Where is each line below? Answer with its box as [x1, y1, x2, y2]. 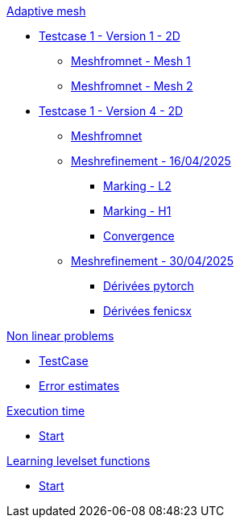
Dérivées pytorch [103, 279, 194, 293]
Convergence [103, 229, 175, 243]
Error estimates [39, 379, 120, 393]
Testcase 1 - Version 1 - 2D [39, 29, 180, 43]
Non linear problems [6, 329, 114, 343]
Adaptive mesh [6, 4, 86, 18]
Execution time [6, 404, 85, 418]
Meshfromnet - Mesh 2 [71, 79, 193, 93]
